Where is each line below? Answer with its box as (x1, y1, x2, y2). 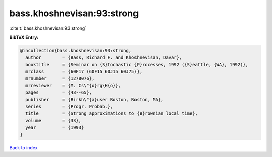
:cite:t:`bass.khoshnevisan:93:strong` (9, 25, 87, 31)
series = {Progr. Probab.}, (25, 104, 113, 110)
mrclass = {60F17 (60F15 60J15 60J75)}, (25, 69, 143, 75)
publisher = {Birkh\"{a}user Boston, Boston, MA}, (25, 97, 164, 102)
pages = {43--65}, (25, 90, 92, 95)
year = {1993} (25, 125, 84, 130)
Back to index (9, 144, 38, 150)
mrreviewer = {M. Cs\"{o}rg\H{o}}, (25, 83, 121, 88)
